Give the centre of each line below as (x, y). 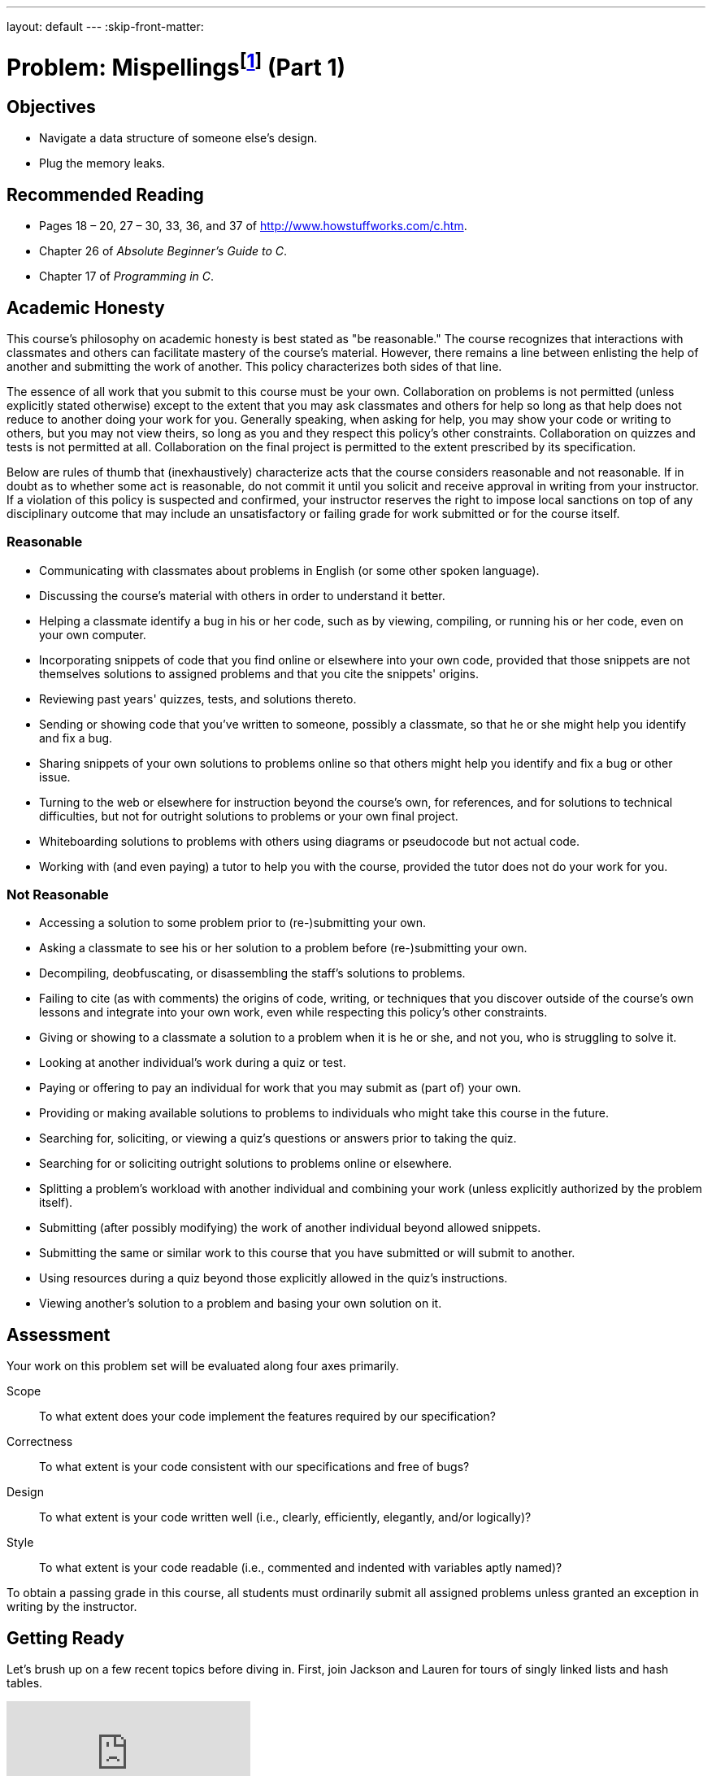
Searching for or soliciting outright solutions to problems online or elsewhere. (246, 1164)
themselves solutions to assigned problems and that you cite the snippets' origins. (259, 673)
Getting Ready (65, 1638)
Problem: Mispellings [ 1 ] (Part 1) (176, 65)
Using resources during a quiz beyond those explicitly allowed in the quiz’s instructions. (274, 1278)
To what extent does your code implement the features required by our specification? (267, 1417)
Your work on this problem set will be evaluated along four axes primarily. (203, 1366)
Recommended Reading (105, 194)
